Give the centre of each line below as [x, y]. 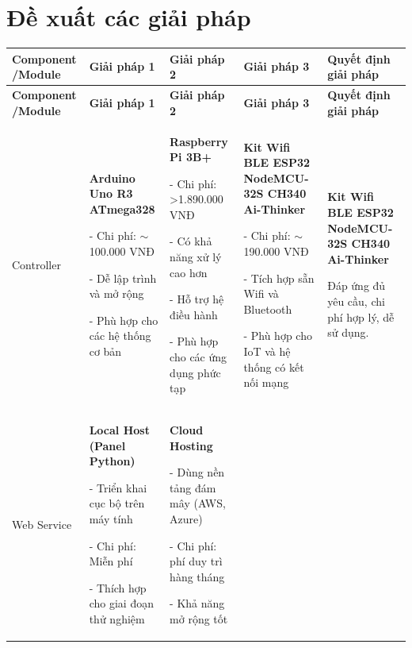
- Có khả [191, 241]
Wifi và [261, 293]
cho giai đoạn [121, 603]
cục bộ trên [117, 503]
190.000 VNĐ [276, 251]
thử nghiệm [117, 619]
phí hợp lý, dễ [361, 316]
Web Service [42, 525]
